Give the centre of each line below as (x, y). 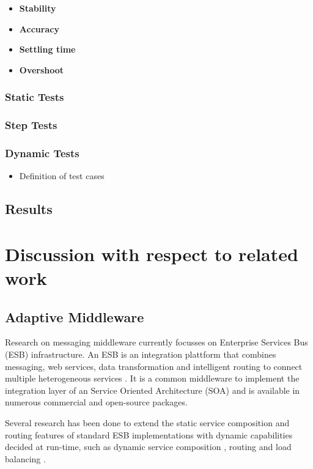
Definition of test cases (62, 176)
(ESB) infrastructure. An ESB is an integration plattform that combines (141, 354)
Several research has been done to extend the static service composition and (147, 422)
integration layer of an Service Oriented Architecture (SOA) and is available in (153, 390)
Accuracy (39, 28)
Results (29, 209)
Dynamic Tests (42, 153)
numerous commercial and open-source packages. (96, 402)
